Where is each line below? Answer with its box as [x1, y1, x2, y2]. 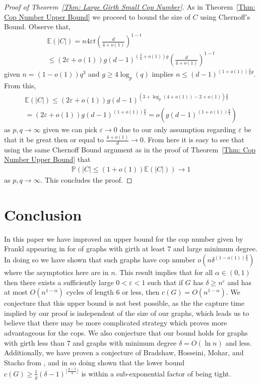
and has [227, 277, 252, 287]
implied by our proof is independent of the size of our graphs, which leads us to [4, 307, 249, 318]
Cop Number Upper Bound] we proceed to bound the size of [4, 11, 190, 22]
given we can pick [43, 124, 97, 135]
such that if [147, 277, 183, 287]
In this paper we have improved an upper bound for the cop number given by [4, 233, 243, 244]
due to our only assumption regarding [119, 124, 236, 135]
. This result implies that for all [115, 267, 213, 278]
